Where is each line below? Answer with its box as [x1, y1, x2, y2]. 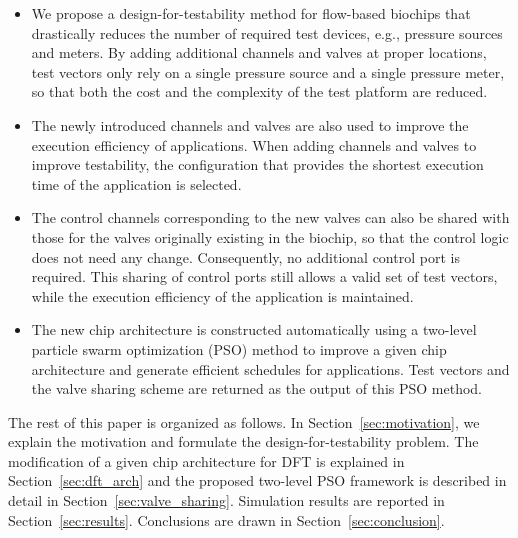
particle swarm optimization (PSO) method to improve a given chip [31, 338, 447, 359]
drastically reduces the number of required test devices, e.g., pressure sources [31, 22, 503, 43]
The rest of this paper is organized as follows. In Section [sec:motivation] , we [8, 411, 480, 432]
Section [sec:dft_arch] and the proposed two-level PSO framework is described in [8, 470, 507, 491]
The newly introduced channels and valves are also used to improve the [31, 114, 469, 135]
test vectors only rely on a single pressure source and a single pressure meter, [31, 61, 505, 82]
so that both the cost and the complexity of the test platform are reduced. [31, 81, 488, 102]
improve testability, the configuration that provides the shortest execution [31, 154, 484, 175]
